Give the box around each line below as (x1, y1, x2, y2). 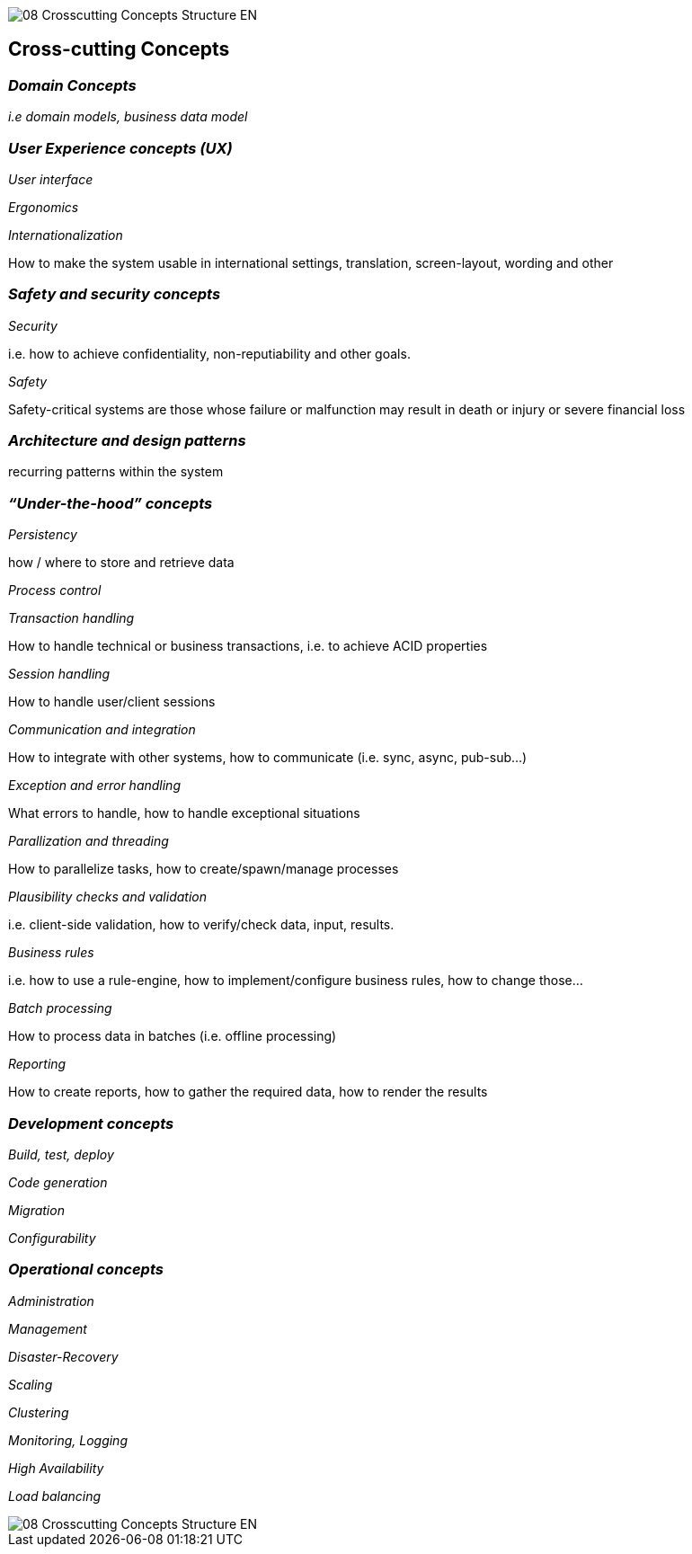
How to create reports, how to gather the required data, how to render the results (8, 1084, 488, 1100)
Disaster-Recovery (8, 1348, 119, 1364)
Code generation (8, 1174, 108, 1190)
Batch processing (8, 1000, 112, 1017)
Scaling (8, 1376, 53, 1392)
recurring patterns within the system (8, 464, 224, 480)
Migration (8, 1202, 65, 1218)
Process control (8, 582, 102, 599)
